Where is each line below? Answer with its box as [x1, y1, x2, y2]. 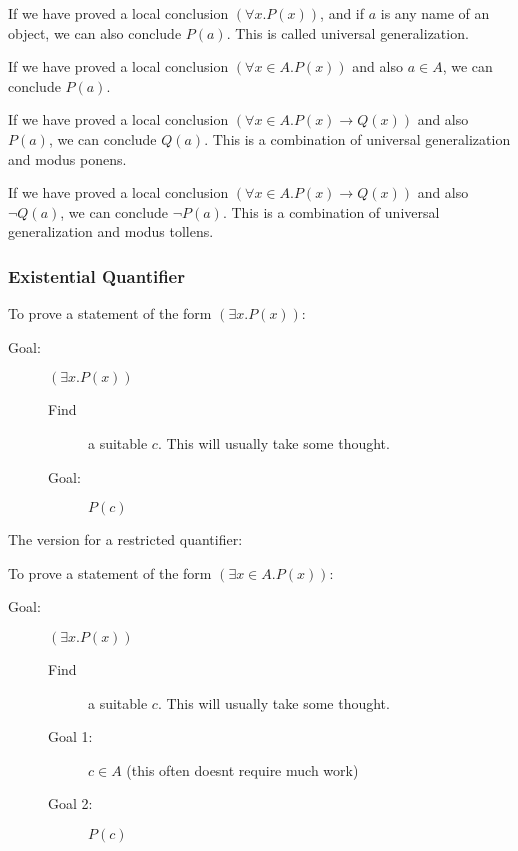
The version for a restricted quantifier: [8, 529, 243, 550]
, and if [320, 3, 365, 23]
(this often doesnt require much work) [126, 759, 359, 780]
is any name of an [380, 3, 490, 23]
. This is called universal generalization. [226, 22, 469, 43]
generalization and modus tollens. [8, 221, 214, 242]
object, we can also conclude [8, 22, 182, 43]
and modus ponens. [8, 148, 127, 169]
